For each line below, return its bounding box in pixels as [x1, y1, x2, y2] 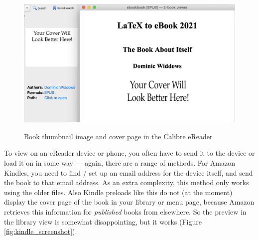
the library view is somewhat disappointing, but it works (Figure [4, 216, 202, 227]
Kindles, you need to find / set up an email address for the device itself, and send [4, 167, 253, 178]
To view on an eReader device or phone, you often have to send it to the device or [4, 148, 255, 158]
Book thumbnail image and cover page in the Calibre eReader [24, 131, 213, 141]
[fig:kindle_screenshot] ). [4, 226, 77, 237]
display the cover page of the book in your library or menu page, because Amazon [4, 197, 255, 207]
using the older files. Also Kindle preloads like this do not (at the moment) [4, 187, 233, 197]
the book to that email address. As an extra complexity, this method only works [4, 177, 249, 188]
